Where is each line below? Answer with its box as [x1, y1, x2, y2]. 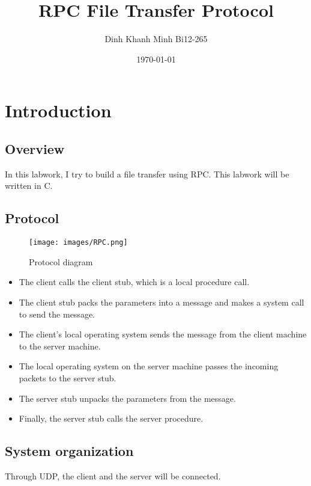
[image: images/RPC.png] [29, 238, 128, 247]
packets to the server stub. [19, 371, 116, 384]
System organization [5, 441, 134, 460]
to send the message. [19, 307, 95, 320]
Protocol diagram [29, 255, 93, 268]
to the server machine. [19, 339, 101, 352]
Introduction [5, 98, 112, 123]
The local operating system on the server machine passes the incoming [19, 360, 279, 372]
